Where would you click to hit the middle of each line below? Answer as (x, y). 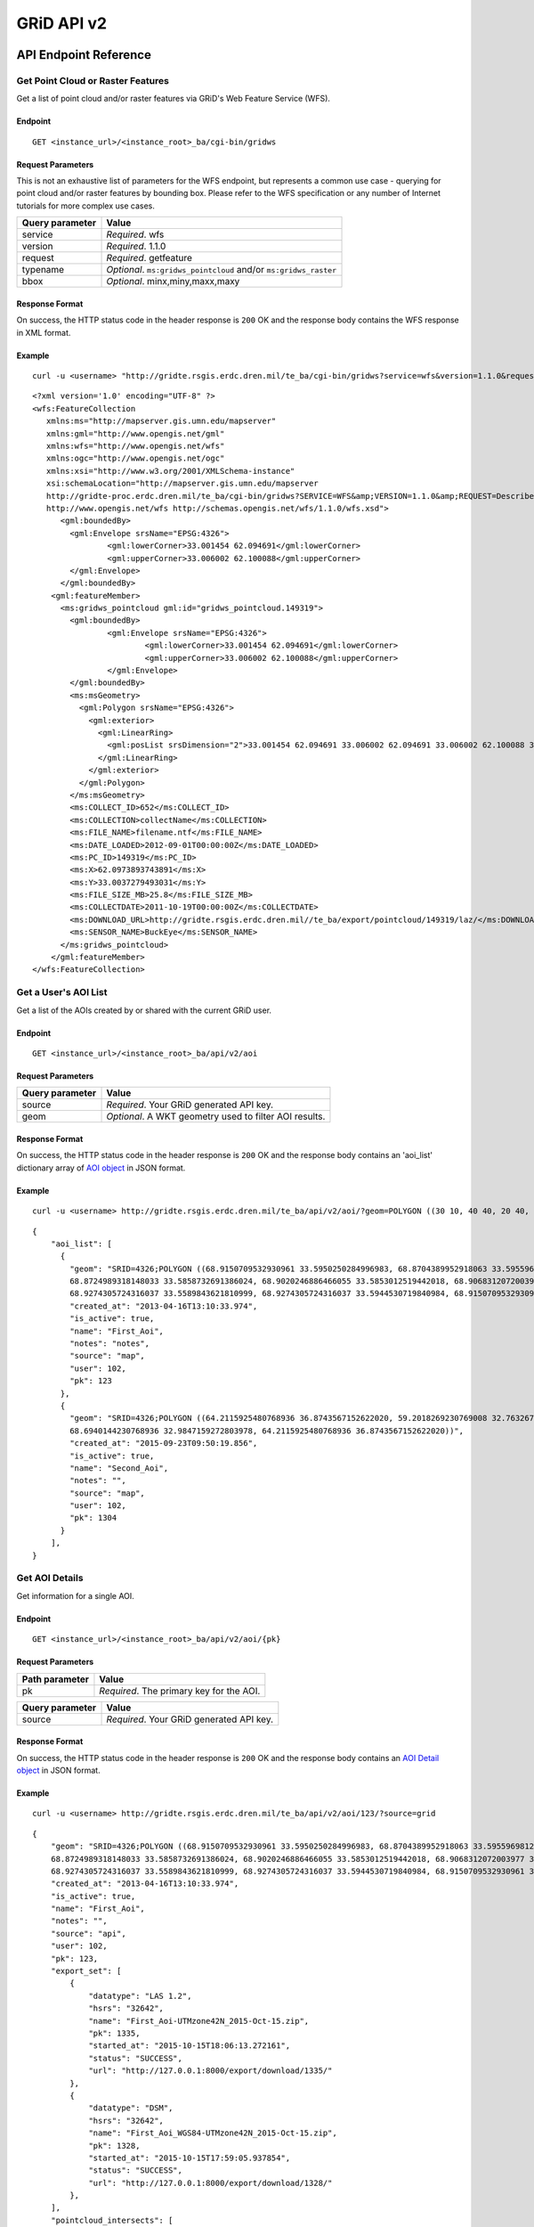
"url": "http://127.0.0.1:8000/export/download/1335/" (210, 2071)
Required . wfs (135, 234)
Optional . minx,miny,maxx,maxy (173, 281)
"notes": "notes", (110, 1344)
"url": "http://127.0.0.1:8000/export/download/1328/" (210, 2183)
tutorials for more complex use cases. (86, 206)
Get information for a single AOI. (76, 1595)
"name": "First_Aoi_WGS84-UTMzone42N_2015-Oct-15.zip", (213, 2133)
